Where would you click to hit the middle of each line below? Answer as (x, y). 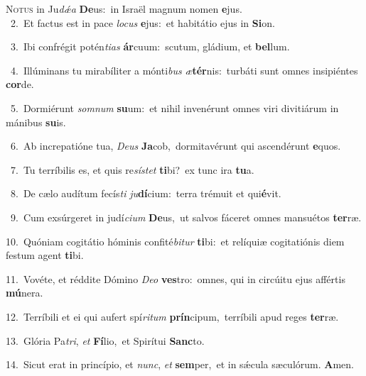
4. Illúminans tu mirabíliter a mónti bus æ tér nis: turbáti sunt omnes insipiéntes (184, 70)
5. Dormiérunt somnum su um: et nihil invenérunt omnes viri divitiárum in (174, 107)
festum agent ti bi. (45, 255)
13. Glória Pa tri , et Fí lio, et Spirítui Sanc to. (105, 340)
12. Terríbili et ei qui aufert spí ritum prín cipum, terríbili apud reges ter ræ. (172, 316)
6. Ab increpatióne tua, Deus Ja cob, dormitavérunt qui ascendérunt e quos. (176, 146)
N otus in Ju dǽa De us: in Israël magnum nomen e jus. (124, 9)
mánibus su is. (36, 122)
